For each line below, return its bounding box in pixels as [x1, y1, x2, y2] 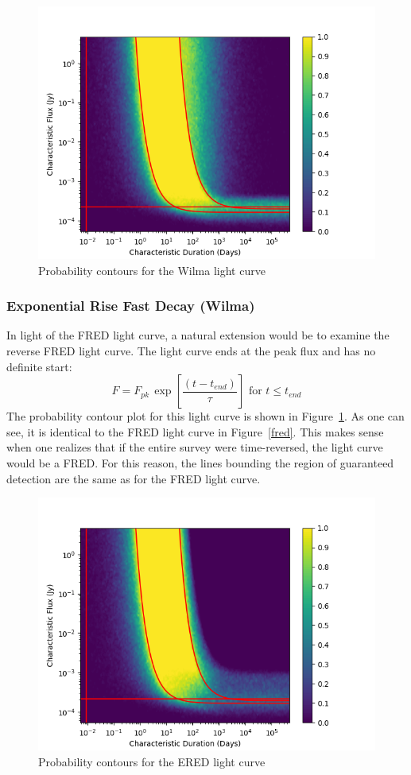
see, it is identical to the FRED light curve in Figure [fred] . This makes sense [6, 423, 384, 440]
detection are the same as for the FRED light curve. [6, 470, 261, 486]
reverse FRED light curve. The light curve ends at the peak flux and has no [6, 343, 376, 358]
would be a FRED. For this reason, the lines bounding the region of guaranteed [6, 454, 394, 471]
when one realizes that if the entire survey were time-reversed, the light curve [6, 439, 383, 455]
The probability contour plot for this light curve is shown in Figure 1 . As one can [6, 408, 405, 424]
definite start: [6, 358, 72, 374]
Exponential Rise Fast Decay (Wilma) [6, 296, 255, 316]
